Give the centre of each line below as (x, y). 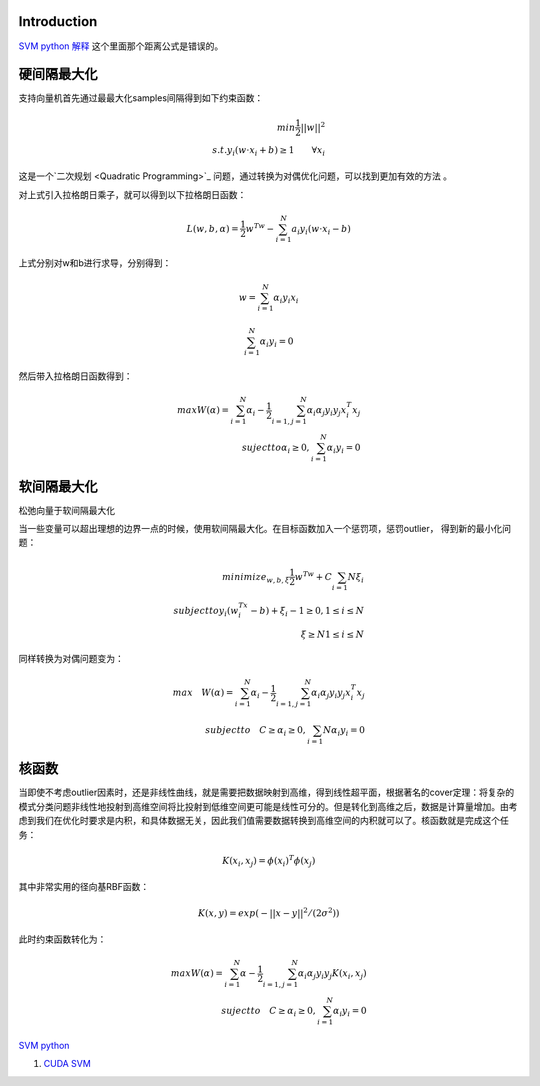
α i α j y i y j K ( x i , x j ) (332, 974)
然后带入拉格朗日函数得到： (75, 376)
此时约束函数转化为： (62, 939)
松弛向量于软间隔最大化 (66, 510)
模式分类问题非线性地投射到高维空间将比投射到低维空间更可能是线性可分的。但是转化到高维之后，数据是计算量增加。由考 (268, 806)
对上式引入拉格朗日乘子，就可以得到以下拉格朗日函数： (132, 194)
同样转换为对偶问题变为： (71, 658)
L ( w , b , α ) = (212, 228)
